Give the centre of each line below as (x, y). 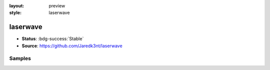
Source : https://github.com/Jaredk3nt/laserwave (72, 46)
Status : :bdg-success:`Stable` (53, 39)
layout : (17, 6)
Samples (20, 59)
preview (57, 6)
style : (15, 13)
